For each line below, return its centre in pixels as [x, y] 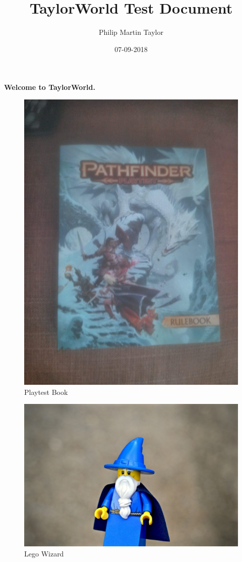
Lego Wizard [44, 553]
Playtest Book [46, 392]
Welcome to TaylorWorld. [50, 87]
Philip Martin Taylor [131, 32]
